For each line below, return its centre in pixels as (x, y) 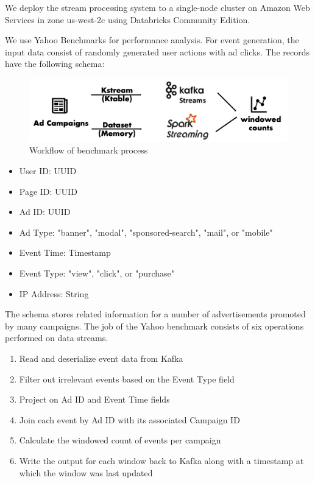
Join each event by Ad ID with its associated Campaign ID (129, 419)
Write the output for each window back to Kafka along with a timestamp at (161, 460)
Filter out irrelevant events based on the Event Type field (127, 379)
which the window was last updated (86, 472)
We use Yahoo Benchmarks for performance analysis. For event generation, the (152, 40)
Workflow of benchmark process (89, 150)
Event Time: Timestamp (65, 252)
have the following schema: (55, 64)
